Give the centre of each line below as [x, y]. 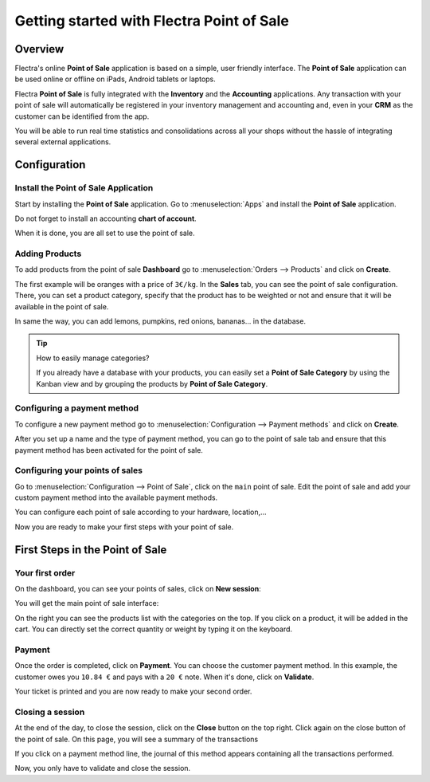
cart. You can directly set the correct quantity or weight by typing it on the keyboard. [154, 629]
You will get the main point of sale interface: [87, 603]
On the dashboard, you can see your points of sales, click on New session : [138, 589]
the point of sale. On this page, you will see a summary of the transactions [137, 739]
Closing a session [50, 712]
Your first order [45, 572]
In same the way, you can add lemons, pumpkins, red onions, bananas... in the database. [160, 321]
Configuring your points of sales [79, 470]
